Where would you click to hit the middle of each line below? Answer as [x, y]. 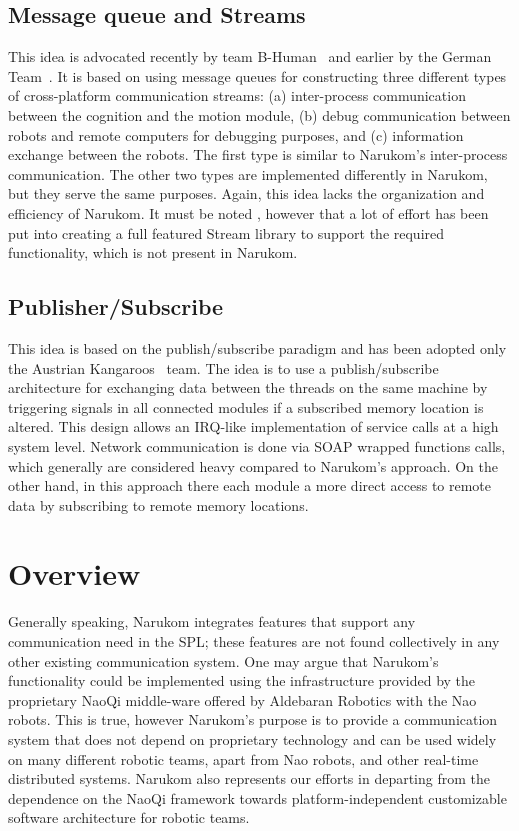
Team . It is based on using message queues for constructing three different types [257, 75]
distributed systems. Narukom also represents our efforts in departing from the [249, 778]
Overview [74, 573]
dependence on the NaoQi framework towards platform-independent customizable [257, 797]
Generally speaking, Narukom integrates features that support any [212, 621]
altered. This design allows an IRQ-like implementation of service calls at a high [253, 426]
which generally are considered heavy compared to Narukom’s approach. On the [253, 465]
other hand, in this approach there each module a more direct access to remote [250, 485]
